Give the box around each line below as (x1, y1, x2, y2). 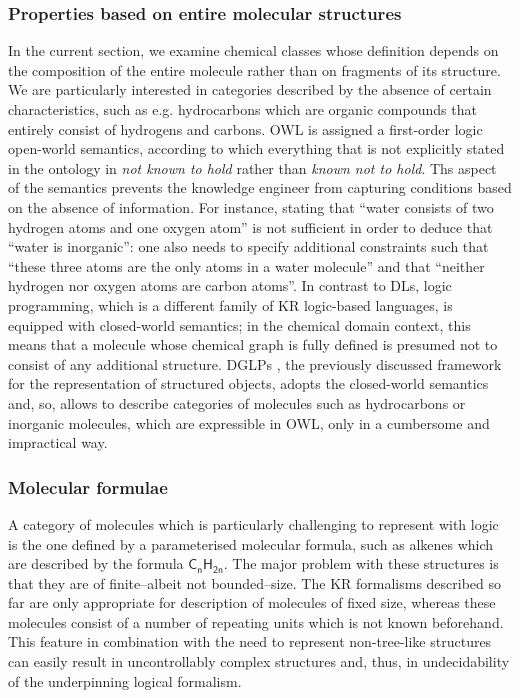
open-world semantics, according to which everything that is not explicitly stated (8, 138, 505, 159)
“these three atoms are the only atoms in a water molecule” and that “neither (8, 255, 485, 276)
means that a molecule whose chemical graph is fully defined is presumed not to (8, 334, 498, 355)
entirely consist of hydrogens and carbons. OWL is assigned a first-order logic (8, 118, 483, 139)
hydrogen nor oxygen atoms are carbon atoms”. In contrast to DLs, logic (8, 275, 452, 296)
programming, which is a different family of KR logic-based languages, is (8, 294, 453, 315)
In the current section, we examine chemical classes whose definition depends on (8, 40, 499, 61)
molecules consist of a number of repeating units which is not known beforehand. (8, 611, 504, 632)
